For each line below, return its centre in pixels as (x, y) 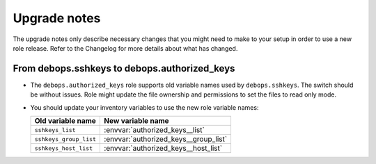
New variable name (137, 121)
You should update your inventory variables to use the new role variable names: (144, 107)
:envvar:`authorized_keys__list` (154, 130)
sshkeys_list (55, 130)
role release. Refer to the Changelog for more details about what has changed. (125, 48)
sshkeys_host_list (64, 148)
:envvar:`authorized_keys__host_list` (163, 148)
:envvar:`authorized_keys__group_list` (166, 139)
